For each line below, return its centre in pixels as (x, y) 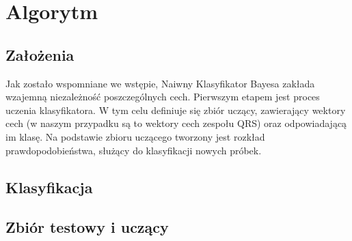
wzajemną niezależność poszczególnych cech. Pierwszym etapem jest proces (163, 97)
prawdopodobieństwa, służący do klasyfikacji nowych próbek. (134, 150)
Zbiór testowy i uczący (87, 227)
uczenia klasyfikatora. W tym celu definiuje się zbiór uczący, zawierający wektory (176, 110)
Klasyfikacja (49, 187)
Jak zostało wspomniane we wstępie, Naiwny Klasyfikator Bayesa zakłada (160, 83)
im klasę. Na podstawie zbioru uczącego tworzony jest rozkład (135, 136)
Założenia (40, 54)
